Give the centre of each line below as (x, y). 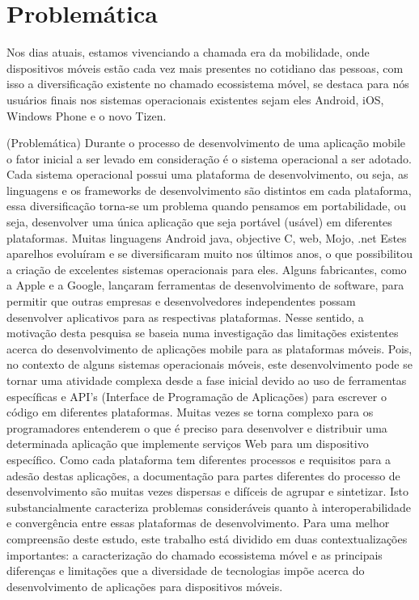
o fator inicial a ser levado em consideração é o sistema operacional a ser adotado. (209, 158)
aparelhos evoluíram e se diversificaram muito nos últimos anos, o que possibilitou (210, 254)
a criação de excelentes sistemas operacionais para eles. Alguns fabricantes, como (207, 269)
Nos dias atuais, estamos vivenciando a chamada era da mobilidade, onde (188, 52)
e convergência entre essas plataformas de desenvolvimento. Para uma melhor (198, 523)
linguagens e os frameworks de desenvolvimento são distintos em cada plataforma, (209, 190)
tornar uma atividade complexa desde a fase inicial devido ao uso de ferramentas (207, 380)
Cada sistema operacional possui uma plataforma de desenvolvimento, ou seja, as (207, 174)
